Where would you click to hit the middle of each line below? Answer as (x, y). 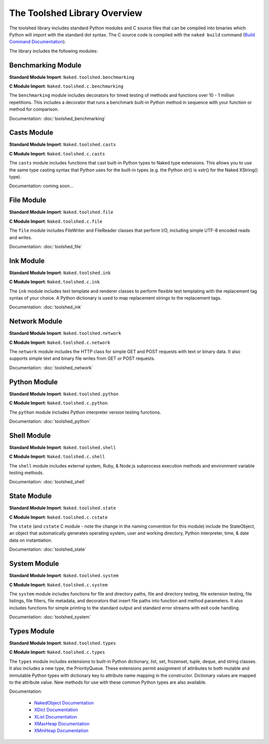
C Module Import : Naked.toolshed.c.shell (57, 456)
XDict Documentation (56, 710)
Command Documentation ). (38, 42)
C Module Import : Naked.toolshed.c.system (59, 585)
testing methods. (27, 473)
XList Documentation (56, 717)
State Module (30, 496)
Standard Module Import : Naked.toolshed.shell (63, 447)
